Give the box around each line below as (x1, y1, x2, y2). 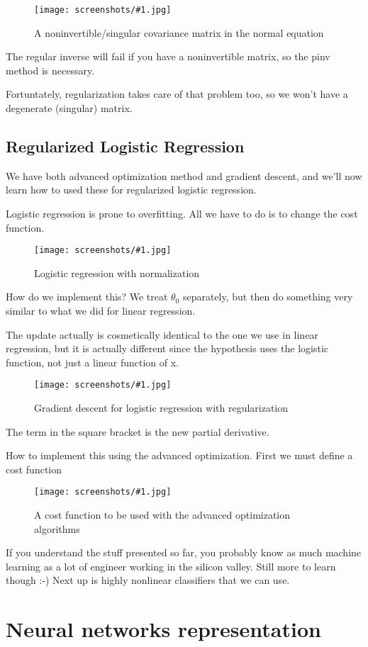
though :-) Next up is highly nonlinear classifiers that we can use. (6, 573, 290, 587)
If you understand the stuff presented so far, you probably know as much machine (6, 545, 362, 560)
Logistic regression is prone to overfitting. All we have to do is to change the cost (6, 206, 358, 221)
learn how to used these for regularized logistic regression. (6, 182, 257, 197)
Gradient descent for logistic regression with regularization (34, 400, 289, 415)
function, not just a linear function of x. (6, 354, 179, 369)
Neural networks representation (6, 614, 321, 643)
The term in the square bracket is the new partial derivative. (6, 424, 269, 439)
